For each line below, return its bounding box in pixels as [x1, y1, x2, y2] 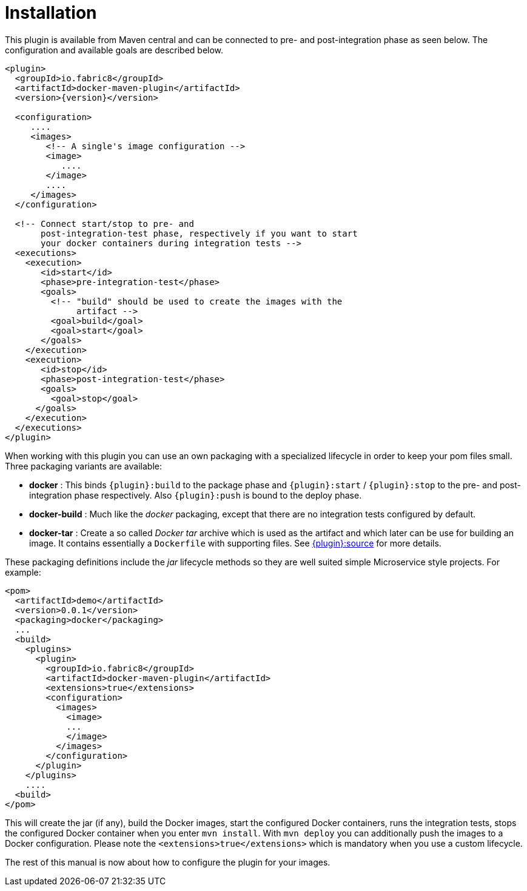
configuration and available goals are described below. [5, 44, 224, 55]
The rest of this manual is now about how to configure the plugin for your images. [5, 856, 331, 867]
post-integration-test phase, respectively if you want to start [41, 228, 358, 238]
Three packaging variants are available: [5, 460, 162, 471]
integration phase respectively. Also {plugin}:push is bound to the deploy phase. [29, 489, 362, 500]
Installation [5, 2, 97, 23]
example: [5, 567, 41, 577]
